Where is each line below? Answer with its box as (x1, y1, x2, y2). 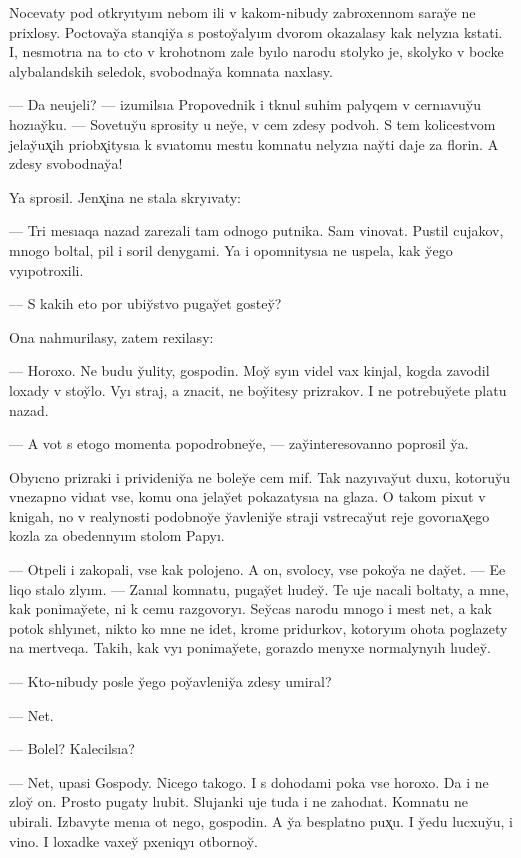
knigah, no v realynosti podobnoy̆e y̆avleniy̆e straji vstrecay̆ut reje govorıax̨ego (9, 505, 490, 526)
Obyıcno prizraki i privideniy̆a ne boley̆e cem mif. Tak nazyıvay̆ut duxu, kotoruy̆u (9, 466, 511, 487)
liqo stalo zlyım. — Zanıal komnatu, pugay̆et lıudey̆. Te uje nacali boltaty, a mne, (9, 578, 509, 599)
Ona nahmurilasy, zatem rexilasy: (9, 326, 214, 347)
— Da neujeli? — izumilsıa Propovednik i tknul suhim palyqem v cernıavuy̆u (9, 94, 481, 115)
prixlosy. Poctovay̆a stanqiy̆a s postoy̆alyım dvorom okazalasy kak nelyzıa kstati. (9, 21, 503, 42)
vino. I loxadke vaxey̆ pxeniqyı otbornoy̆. (9, 830, 258, 851)
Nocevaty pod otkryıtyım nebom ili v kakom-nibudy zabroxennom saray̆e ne (9, 2, 476, 22)
